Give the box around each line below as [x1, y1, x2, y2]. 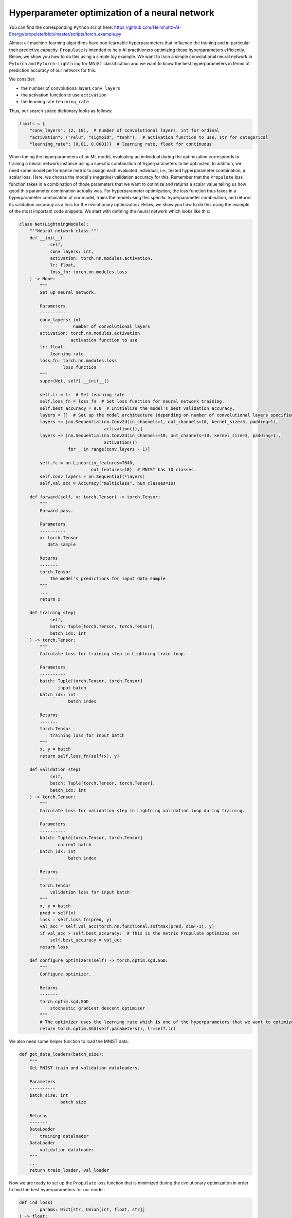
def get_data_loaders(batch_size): [19, 1051, 104, 1057]
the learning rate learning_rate [21, 99, 89, 105]
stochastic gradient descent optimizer [50, 1006, 146, 1011]
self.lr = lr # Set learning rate [39, 392, 125, 397]
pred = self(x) [39, 910, 76, 915]
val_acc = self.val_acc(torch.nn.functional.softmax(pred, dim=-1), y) [39, 924, 215, 929]
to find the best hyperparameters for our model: [9, 1187, 105, 1193]
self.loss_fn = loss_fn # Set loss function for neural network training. [39, 399, 225, 404]
